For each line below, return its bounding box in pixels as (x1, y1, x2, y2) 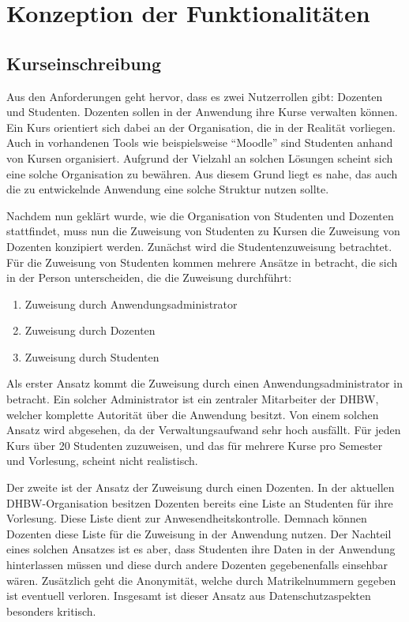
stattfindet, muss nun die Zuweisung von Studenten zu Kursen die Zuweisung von (6, 223, 400, 239)
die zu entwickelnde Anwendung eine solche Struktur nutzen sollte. (6, 181, 329, 197)
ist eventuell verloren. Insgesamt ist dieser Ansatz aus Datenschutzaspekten (6, 587, 371, 604)
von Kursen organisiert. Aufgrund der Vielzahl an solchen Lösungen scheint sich (6, 149, 393, 166)
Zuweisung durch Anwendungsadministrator (24, 295, 238, 312)
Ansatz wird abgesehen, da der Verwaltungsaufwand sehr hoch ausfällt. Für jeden (6, 422, 401, 438)
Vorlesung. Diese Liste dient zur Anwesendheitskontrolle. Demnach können (6, 510, 367, 526)
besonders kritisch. (6, 602, 96, 619)
